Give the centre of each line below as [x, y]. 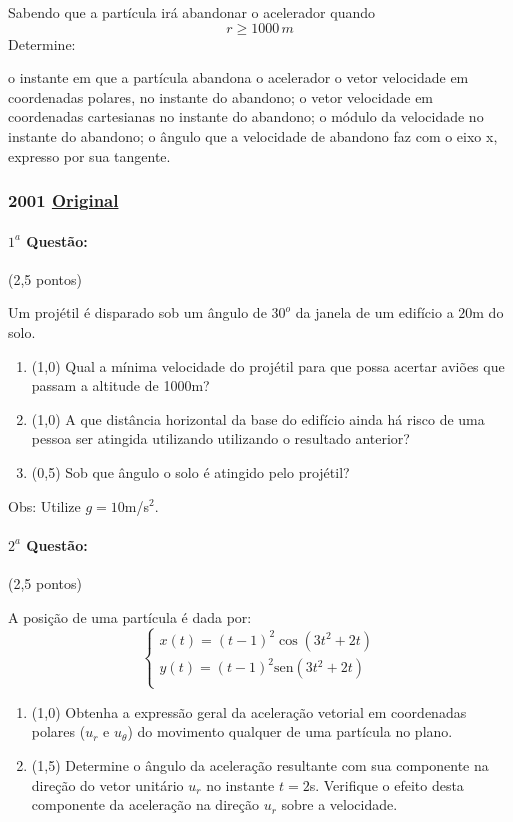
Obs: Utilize [44, 505]
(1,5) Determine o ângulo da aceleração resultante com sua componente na [260, 764]
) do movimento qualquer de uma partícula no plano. [290, 731]
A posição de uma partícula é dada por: [130, 616]
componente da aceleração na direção [145, 804]
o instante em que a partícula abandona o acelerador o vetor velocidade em [238, 77]
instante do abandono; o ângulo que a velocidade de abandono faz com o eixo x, [253, 135]
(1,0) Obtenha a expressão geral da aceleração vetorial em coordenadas [249, 711]
